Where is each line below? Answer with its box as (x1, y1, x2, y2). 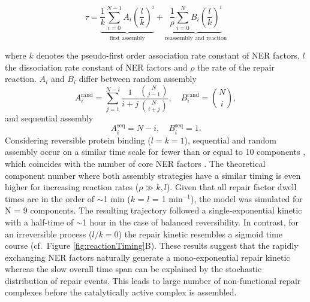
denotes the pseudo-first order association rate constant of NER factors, (36, 49, 300, 62)
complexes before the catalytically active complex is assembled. (5, 286, 237, 298)
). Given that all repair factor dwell (166, 181, 297, 193)
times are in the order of (5, 192, 95, 205)
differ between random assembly (79, 72, 197, 85)
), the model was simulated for (190, 192, 303, 205)
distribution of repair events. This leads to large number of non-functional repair (5, 274, 301, 286)
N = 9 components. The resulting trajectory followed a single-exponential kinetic (5, 204, 302, 216)
